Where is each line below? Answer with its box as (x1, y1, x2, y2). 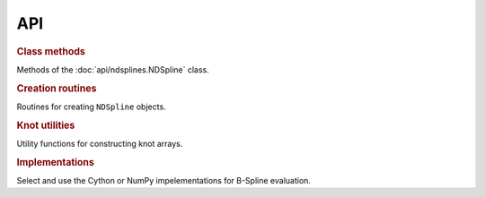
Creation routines (16, 81, 97, 94)
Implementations (16, 156, 94, 168)
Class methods (16, 45, 85, 57)
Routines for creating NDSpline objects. (16, 101, 166, 112)
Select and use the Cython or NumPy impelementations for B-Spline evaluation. (16, 175, 312, 185)
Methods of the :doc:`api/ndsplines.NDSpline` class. (16, 64, 210, 75)
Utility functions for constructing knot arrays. (16, 138, 183, 149)
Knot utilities (16, 119, 75, 132)
